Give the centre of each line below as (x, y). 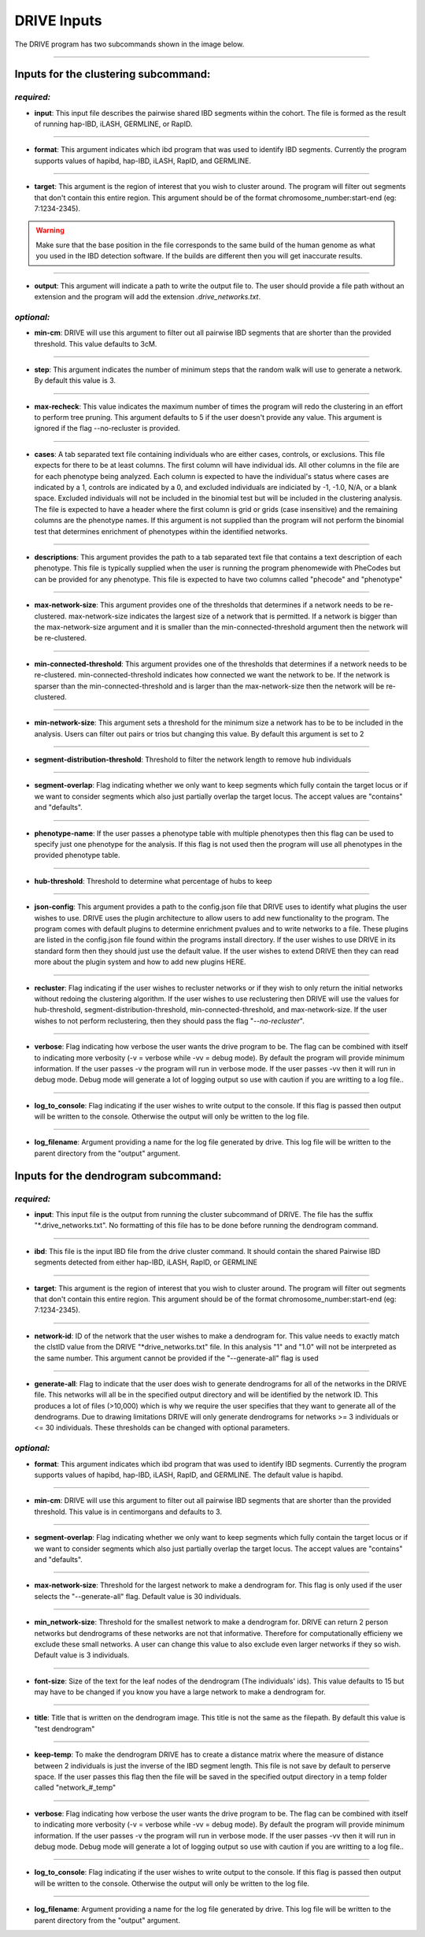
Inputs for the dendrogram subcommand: (118, 1176)
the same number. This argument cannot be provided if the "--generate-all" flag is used (176, 1358)
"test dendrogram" (65, 1728)
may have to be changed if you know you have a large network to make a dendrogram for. (180, 1692)
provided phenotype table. (77, 855)
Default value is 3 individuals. (82, 1655)
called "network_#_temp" (75, 1787)
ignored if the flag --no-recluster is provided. (107, 429)
